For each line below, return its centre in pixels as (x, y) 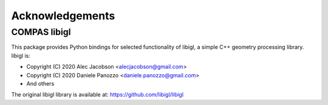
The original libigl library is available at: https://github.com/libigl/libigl (97, 95)
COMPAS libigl (41, 32)
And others (40, 83)
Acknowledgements (63, 16)
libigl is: (21, 56)
